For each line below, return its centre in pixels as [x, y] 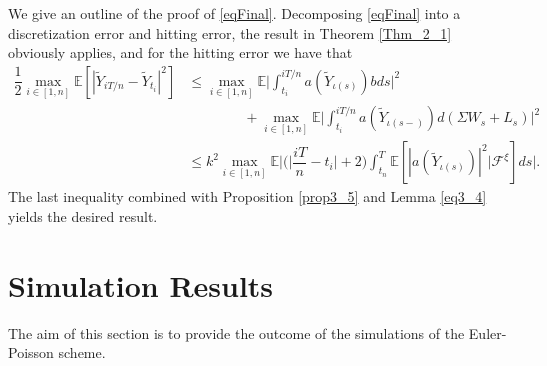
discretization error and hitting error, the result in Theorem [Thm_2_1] [230, 32]
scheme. [82, 352]
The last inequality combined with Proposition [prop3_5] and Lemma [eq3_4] [247, 196]
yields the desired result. [83, 216]
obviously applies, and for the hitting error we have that [180, 52]
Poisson [31, 352]
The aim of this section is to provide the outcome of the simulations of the [236, 332]
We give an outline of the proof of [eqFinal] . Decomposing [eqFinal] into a [234, 13]
